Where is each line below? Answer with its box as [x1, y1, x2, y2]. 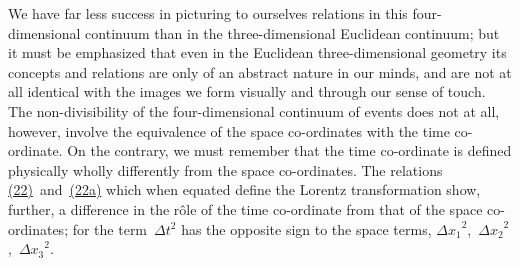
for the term [72, 218, 148, 239]
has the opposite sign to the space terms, [181, 218, 432, 239]
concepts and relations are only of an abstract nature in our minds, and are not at [8, 61, 512, 82]
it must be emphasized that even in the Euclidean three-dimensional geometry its [8, 42, 507, 63]
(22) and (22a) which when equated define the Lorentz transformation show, [8, 179, 481, 200]
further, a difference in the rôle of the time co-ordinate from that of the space [8, 198, 483, 219]
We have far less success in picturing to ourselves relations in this [8, 3, 408, 23]
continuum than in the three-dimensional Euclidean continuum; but [85, 22, 500, 43]
